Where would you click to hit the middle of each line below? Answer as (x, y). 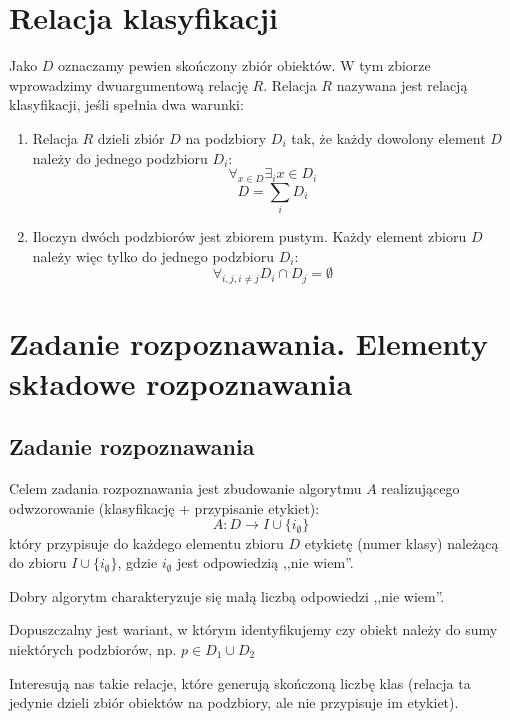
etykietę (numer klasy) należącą (401, 542)
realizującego (420, 487)
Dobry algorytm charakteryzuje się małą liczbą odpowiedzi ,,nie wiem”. (227, 595)
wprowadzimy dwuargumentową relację (128, 84)
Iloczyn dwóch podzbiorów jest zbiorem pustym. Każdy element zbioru (249, 236)
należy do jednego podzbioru (120, 157)
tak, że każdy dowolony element (388, 137)
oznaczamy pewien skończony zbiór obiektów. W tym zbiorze (244, 65)
